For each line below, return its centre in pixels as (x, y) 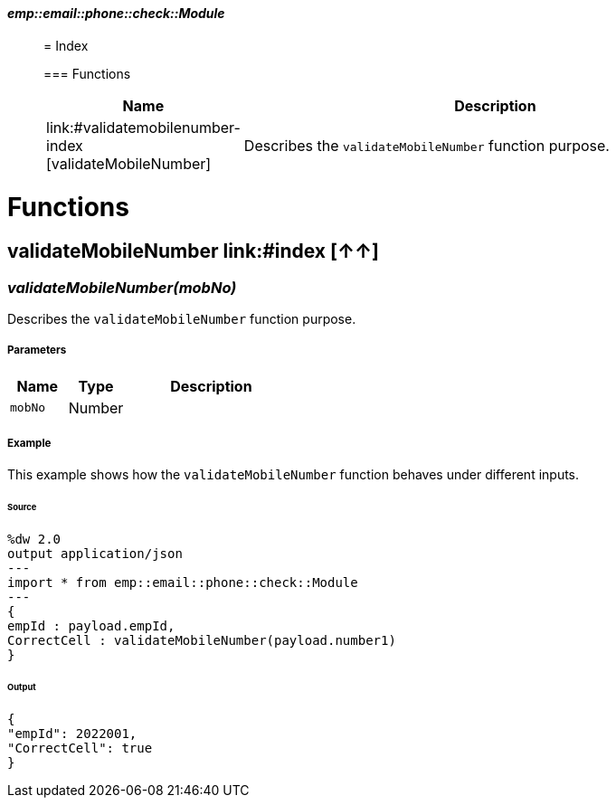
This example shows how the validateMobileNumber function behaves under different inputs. (294, 475)
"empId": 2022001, (72, 733)
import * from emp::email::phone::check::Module (183, 583)
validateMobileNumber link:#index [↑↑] (193, 251)
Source (22, 507)
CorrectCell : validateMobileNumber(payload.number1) (202, 641)
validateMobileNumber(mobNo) (122, 287)
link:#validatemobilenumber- (143, 127)
